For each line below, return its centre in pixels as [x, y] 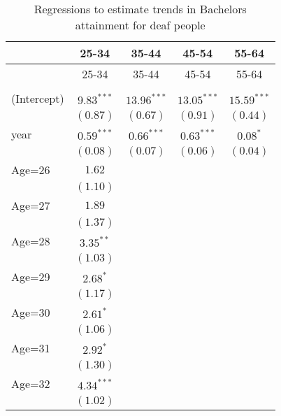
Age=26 [31, 170]
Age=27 [31, 205]
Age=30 [31, 312]
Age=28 [31, 241]
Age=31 [31, 348]
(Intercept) [38, 98]
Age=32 [31, 383]
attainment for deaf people [140, 25]
